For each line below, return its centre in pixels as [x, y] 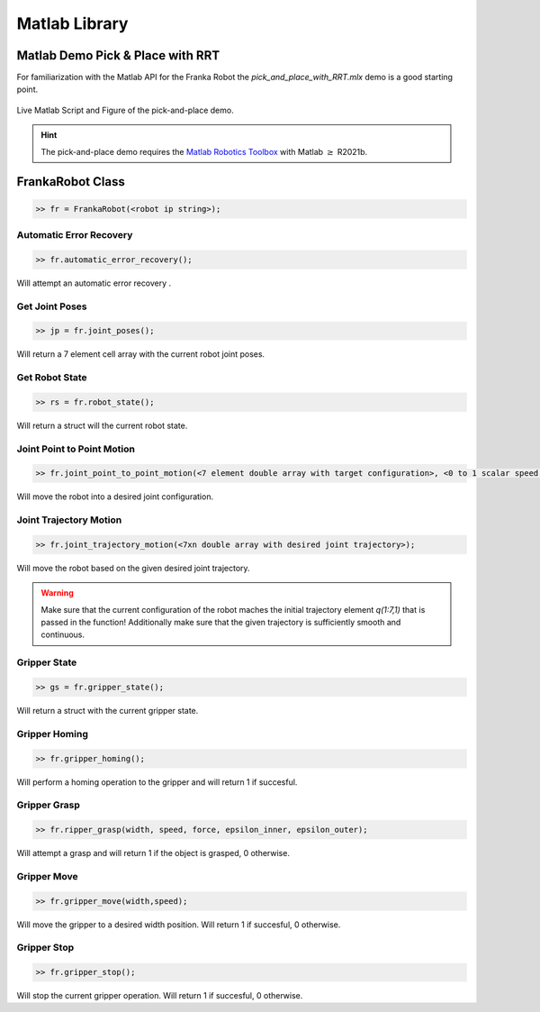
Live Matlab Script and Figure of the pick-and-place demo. [125, 110]
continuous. [63, 634]
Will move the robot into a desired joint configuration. [115, 497]
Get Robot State [52, 378]
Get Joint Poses [52, 306]
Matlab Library [72, 23]
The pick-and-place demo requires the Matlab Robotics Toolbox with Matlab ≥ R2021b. [204, 151]
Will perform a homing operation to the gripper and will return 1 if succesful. [157, 782]
